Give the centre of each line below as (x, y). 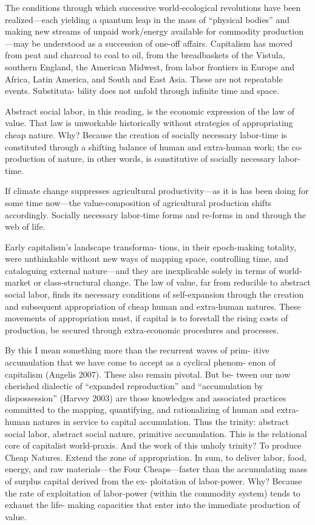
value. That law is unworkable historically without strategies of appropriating (149, 123)
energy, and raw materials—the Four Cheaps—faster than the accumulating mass (156, 469)
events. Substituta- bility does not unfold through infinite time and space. (142, 91)
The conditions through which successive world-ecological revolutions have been (153, 7)
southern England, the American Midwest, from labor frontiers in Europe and (150, 66)
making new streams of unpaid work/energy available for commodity (133, 31)
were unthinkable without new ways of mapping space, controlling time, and (147, 259)
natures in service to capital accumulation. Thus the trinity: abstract (161, 421)
